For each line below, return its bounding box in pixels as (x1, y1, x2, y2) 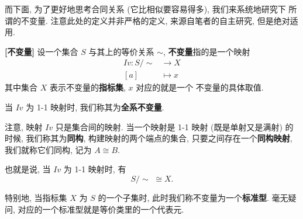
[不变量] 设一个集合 (5, 45, 78, 57)
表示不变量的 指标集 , (49, 81, 126, 93)
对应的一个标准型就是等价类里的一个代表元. (18, 203, 184, 215)
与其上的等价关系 (88, 45, 154, 57)
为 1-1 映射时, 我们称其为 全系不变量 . (26, 101, 164, 113)
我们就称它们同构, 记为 (5, 143, 92, 155)
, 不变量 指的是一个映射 (163, 45, 250, 57)
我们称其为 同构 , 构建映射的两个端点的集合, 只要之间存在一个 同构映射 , (26, 132, 292, 144)
